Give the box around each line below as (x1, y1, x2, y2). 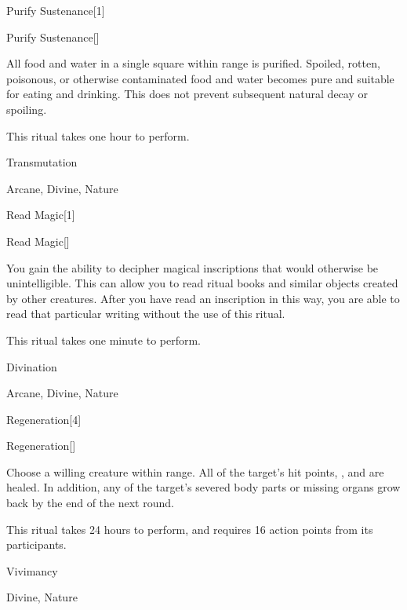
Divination (6, 358, 57, 374)
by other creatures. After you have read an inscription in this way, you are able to (6, 290, 400, 306)
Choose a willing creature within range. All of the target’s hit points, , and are (6, 463, 384, 480)
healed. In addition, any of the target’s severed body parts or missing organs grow (6, 479, 401, 495)
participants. (6, 536, 67, 553)
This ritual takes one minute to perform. (6, 331, 201, 348)
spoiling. (6, 100, 47, 117)
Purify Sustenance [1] (6, 2, 105, 18)
